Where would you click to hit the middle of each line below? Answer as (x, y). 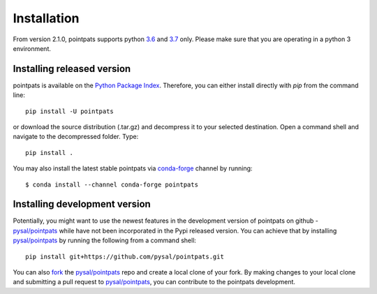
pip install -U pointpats (70, 111)
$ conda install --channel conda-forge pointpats (112, 184)
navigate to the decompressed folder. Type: (76, 137)
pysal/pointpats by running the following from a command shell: (105, 240)
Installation (46, 18)
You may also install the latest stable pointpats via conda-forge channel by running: (133, 168)
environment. (32, 48)
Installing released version (72, 69)
